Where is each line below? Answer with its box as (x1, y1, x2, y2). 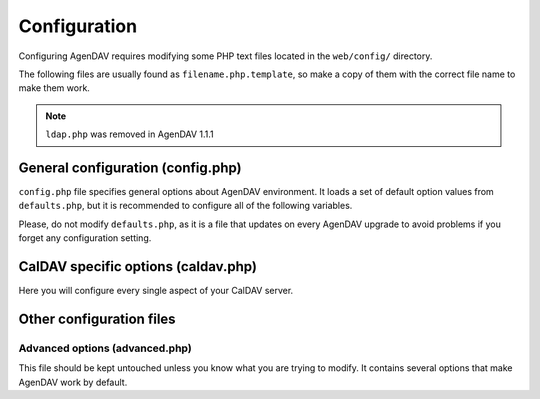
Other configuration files (18, 310, 176, 327)
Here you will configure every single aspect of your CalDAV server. (18, 285, 294, 297)
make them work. (18, 82, 90, 94)
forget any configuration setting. (18, 232, 152, 244)
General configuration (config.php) (18, 159, 242, 176)
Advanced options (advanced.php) (18, 341, 192, 355)
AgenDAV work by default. (18, 376, 128, 388)
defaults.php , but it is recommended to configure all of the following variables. (18, 200, 353, 212)
